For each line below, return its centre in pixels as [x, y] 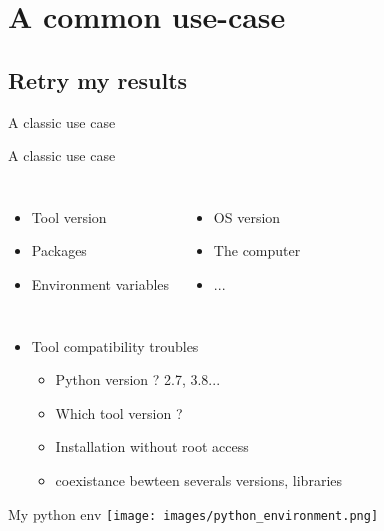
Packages [59, 250]
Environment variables [100, 283]
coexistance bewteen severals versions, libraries [199, 479]
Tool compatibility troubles [115, 345]
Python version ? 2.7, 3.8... [138, 379]
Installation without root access [152, 446]
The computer [257, 250]
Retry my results [98, 79]
